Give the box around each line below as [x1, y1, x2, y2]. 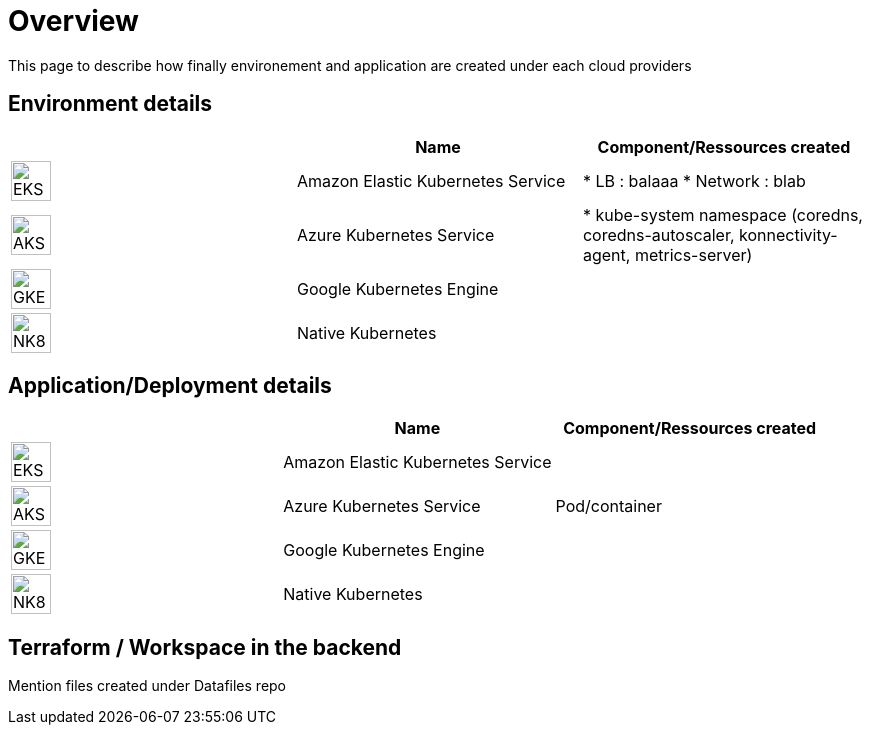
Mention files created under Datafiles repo [8, 677, 287, 695]
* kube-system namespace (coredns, [582, 204, 863, 225]
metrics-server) [634, 244, 753, 265]
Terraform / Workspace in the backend [8, 634, 402, 660]
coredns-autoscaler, [582, 224, 735, 245]
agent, [582, 244, 631, 265]
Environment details [8, 91, 213, 117]
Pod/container [555, 496, 662, 517]
